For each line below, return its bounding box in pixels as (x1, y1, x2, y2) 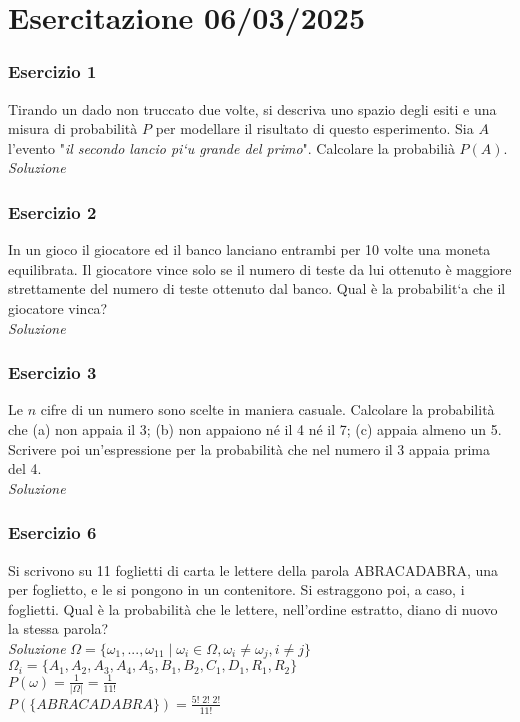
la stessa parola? (8, 618, 109, 639)
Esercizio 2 (8, 199, 97, 224)
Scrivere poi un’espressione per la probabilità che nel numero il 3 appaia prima (8, 438, 490, 459)
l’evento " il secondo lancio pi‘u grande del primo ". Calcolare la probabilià (8, 137, 455, 158)
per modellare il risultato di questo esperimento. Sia (155, 118, 474, 139)
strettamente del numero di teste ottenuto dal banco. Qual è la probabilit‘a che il (8, 278, 506, 299)
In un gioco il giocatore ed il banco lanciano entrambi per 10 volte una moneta (8, 239, 491, 260)
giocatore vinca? (8, 297, 108, 318)
